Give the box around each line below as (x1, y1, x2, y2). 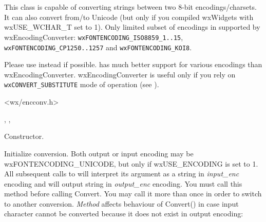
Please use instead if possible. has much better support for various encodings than (4, 59, 262, 70)
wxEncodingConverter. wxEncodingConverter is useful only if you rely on (4, 69, 236, 79)
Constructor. (4, 131, 44, 142)
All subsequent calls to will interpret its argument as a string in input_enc (4, 168, 239, 179)
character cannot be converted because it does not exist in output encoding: (4, 208, 243, 219)
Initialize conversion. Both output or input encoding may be (4, 148, 194, 158)
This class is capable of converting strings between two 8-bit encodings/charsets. (4, 2, 257, 12)
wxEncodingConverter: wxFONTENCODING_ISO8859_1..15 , (4, 31, 183, 42)
